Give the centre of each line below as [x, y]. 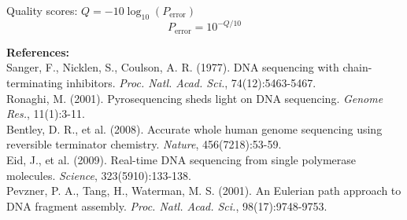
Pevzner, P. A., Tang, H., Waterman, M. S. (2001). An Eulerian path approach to [204, 191]
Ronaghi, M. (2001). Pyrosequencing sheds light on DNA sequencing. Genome [195, 98]
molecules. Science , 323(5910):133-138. [99, 175]
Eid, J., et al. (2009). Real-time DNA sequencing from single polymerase [181, 159]
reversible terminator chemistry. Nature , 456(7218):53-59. [144, 144]
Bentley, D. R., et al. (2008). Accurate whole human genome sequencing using [194, 128]
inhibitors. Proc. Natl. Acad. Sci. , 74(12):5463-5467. [191, 82]
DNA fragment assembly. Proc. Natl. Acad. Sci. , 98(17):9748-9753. [167, 205]
